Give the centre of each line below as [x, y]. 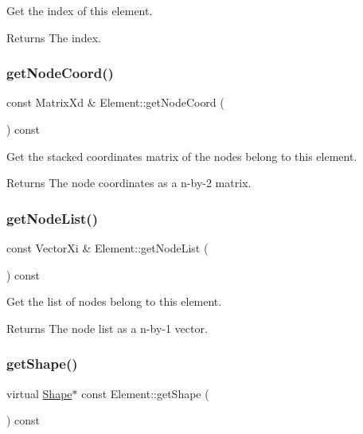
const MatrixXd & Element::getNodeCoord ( [115, 102]
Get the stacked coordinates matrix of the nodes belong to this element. [182, 156]
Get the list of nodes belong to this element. [114, 301]
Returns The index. [54, 37]
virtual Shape [39, 393]
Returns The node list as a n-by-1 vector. [107, 328]
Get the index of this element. [80, 10]
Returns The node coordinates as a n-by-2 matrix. [129, 183]
